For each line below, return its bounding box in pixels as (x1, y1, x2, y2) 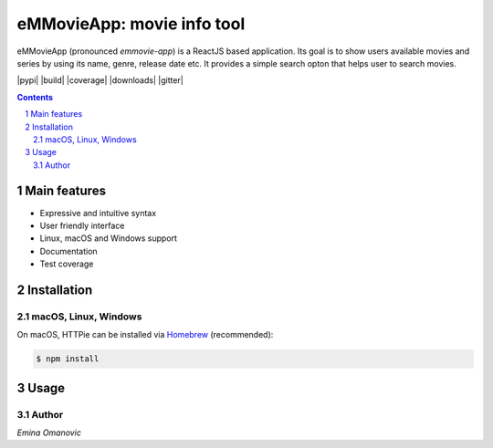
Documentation (39, 245, 98, 256)
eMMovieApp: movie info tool (16, 14, 246, 34)
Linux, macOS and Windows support (39, 233, 178, 244)
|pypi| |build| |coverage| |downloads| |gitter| (16, 75, 184, 86)
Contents (16, 91, 54, 102)
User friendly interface (39, 220, 125, 231)
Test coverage (39, 258, 94, 269)
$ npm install (36, 354, 100, 364)
